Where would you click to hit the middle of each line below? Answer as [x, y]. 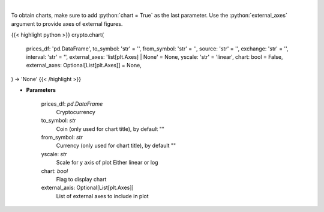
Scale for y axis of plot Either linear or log [107, 163]
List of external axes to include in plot [103, 196]
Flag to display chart [81, 180]
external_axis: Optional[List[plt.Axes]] [88, 188]
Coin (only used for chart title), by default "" [110, 129]
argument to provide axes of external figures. [67, 23]
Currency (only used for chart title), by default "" [116, 146]
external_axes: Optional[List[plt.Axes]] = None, [84, 65]
